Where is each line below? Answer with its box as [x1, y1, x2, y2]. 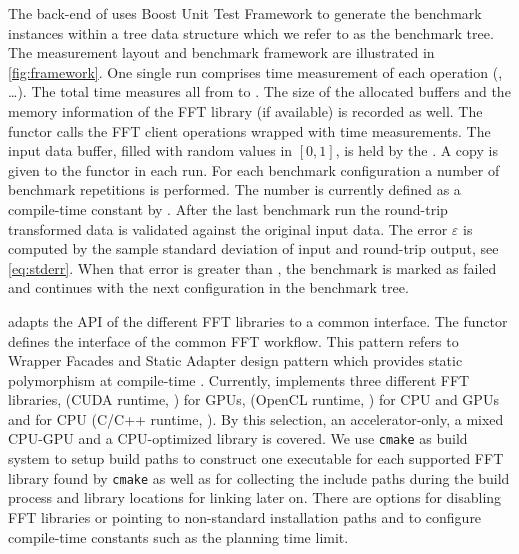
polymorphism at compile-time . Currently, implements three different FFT [8, 369, 470, 390]
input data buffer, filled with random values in [8, 140, 293, 161]
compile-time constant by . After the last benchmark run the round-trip [8, 198, 448, 219]
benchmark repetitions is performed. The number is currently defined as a [8, 179, 461, 200]
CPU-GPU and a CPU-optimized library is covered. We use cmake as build [8, 428, 468, 449]
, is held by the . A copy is [335, 140, 498, 161]
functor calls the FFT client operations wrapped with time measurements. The [8, 120, 491, 141]
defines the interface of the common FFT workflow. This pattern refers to [8, 330, 459, 351]
